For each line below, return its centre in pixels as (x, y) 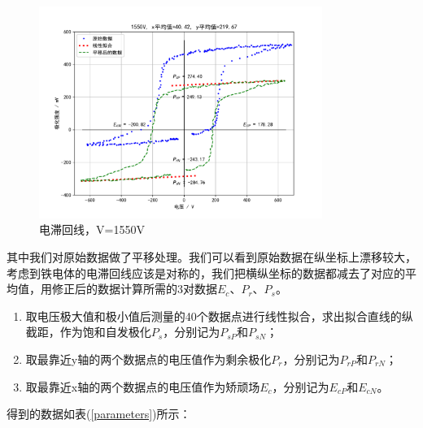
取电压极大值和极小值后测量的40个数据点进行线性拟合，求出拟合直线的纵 (219, 316)
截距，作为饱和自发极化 (88, 332)
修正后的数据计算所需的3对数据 (134, 289)
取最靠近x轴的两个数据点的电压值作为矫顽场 (143, 386)
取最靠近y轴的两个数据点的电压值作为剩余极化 (148, 359)
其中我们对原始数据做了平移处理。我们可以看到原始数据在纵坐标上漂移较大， (211, 256)
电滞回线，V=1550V (92, 229)
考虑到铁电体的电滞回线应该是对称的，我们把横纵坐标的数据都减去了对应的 (206, 272)
